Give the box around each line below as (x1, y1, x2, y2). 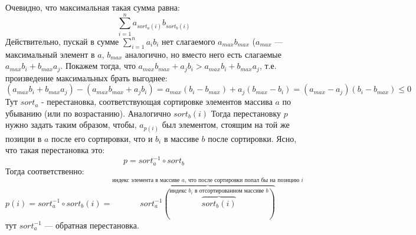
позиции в (5, 132, 42, 144)
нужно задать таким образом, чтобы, (5, 118, 137, 131)
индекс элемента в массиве (112, 177, 180, 183)
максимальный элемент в (5, 48, 95, 60)
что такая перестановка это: (5, 144, 105, 156)
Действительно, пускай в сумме (5, 35, 119, 47)
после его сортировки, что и (51, 132, 153, 144)
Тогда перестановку (211, 107, 281, 119)
